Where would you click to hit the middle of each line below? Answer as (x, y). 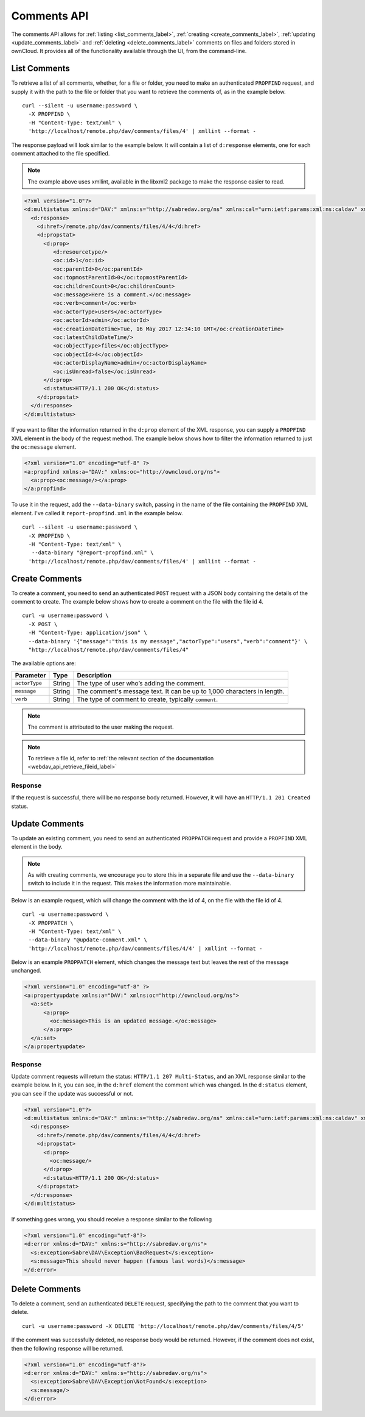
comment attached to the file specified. (61, 153)
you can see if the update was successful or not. (72, 1093)
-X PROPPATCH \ (51, 923)
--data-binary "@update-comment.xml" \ (88, 940)
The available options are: (43, 663)
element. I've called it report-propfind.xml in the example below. (97, 513)
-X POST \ (43, 624)
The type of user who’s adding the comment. (141, 683)
